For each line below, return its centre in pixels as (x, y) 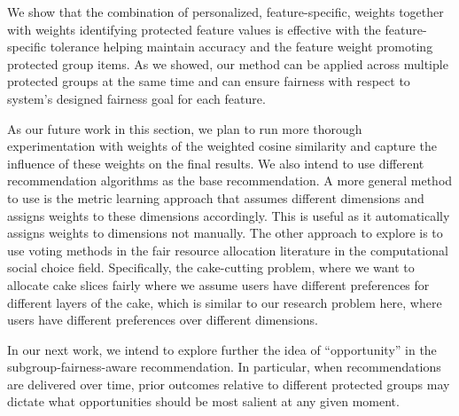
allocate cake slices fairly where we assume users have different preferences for (218, 284)
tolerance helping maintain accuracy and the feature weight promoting (241, 47)
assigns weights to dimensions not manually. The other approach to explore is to (225, 233)
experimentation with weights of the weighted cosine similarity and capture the (222, 146)
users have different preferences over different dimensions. (163, 320)
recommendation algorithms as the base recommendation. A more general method (230, 181)
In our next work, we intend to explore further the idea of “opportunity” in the (222, 349)
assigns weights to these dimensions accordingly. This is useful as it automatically (229, 215)
